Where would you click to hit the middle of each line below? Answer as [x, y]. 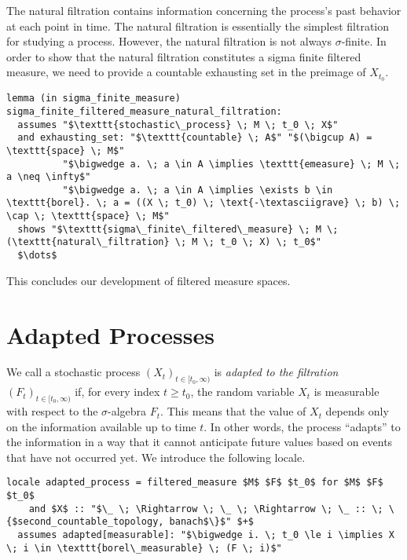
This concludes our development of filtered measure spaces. [148, 280]
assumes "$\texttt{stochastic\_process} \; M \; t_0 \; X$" [178, 124]
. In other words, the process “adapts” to [302, 426]
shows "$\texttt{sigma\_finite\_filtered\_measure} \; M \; [178, 229]
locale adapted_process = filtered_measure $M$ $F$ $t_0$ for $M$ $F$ [195, 483]
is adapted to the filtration [276, 372]
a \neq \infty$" [49, 177]
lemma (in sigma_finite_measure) [93, 99]
